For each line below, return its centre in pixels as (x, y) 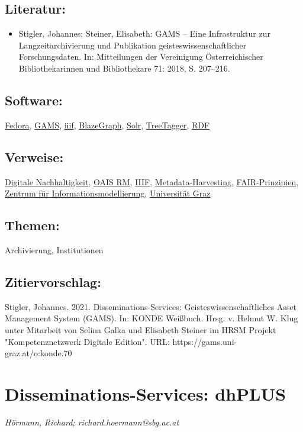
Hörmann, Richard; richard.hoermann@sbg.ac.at (92, 422)
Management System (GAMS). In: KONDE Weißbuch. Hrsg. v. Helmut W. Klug (151, 318)
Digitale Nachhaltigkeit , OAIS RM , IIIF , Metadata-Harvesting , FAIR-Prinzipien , (152, 181)
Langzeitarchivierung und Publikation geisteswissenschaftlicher (133, 45)
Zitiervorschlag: (53, 281)
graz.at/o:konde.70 (38, 353)
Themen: (32, 225)
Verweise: (34, 157)
